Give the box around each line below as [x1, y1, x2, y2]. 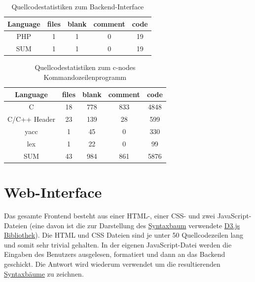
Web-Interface [4, 182, 102, 202]
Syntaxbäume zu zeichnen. [4, 268, 84, 279]
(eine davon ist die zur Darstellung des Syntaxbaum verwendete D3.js [29, 220, 240, 230]
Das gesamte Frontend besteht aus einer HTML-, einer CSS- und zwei [4, 211, 215, 220]
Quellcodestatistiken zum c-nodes [35, 62, 136, 72]
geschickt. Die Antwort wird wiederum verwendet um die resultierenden [4, 258, 220, 269]
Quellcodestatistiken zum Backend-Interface [11, 1, 144, 11]
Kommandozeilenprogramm [43, 71, 127, 82]
